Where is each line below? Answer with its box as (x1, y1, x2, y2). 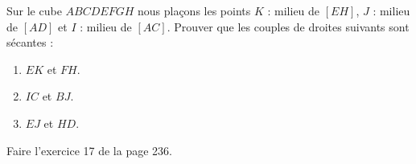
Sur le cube (6, 2, 62, 18)
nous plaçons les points (137, 2, 251, 18)
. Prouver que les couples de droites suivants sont (167, 18, 410, 35)
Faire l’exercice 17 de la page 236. (6, 141, 172, 158)
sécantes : (6, 34, 54, 51)
